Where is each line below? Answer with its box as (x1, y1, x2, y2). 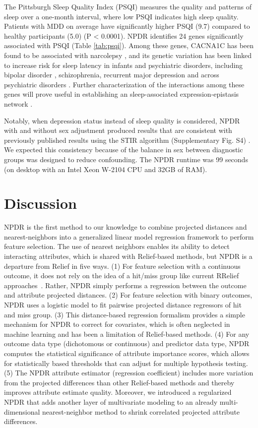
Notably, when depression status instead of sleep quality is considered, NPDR (4, 115, 240, 125)
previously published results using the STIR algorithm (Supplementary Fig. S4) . (4, 134, 251, 145)
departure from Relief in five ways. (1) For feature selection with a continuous (4, 260, 241, 271)
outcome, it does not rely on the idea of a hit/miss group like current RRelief (4, 270, 239, 281)
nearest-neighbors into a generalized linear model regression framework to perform (4, 231, 254, 242)
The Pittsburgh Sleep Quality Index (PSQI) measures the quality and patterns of (4, 1, 252, 11)
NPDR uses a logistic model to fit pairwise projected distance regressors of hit (4, 299, 242, 309)
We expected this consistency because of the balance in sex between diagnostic (4, 144, 243, 155)
